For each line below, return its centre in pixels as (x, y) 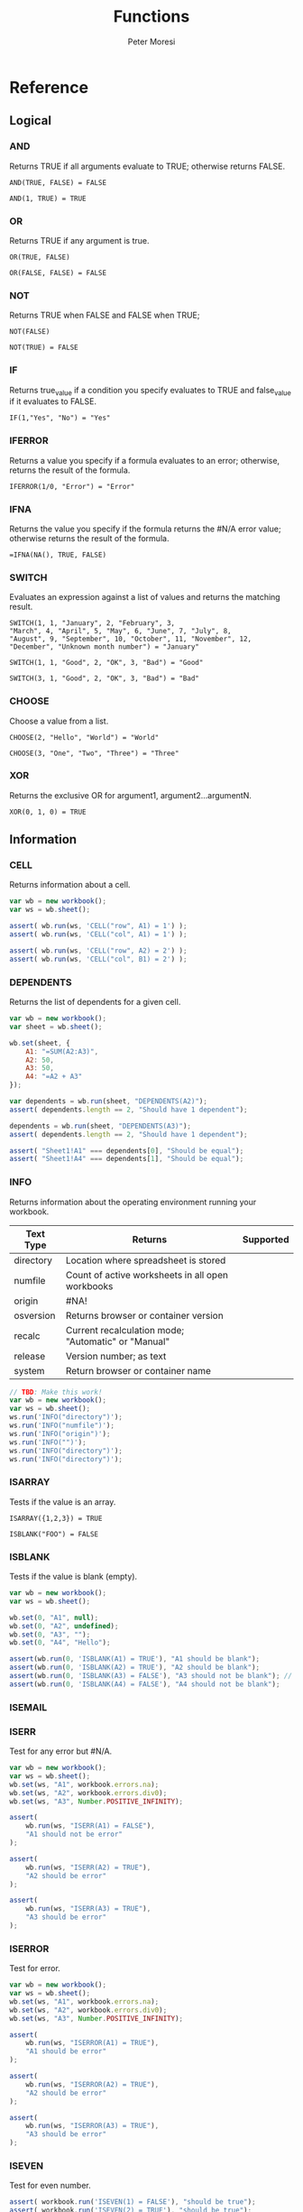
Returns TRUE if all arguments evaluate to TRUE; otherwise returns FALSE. (147, 166)
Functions (151, 17)
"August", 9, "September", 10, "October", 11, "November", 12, (131, 639)
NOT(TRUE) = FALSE (44, 348)
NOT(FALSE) (30, 332)
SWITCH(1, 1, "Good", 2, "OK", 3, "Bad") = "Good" (106, 663)
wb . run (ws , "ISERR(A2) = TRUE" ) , (88, 1867)
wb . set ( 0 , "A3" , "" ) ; (50, 1635)
